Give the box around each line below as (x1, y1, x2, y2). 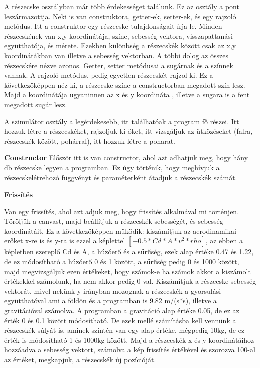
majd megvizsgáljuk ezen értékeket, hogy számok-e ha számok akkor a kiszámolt (4, 266, 251, 276)
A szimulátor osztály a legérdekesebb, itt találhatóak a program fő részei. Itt (4, 116, 239, 126)
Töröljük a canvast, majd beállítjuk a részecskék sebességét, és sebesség (4, 216, 223, 226)
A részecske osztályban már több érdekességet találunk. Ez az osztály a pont (4, 1, 239, 11)
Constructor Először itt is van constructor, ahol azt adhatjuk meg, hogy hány (4, 152, 248, 163)
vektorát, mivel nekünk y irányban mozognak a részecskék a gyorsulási (4, 285, 221, 296)
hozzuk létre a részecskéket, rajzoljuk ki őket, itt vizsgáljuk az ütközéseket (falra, (4, 126, 253, 136)
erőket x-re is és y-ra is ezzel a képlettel (4, 235, 125, 246)
